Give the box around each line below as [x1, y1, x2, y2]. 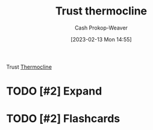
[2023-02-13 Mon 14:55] [70, 36, 132, 43]
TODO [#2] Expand [6, 84, 102, 98]
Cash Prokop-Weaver [74, 24, 128, 31]
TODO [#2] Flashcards [6, 112, 120, 126]
